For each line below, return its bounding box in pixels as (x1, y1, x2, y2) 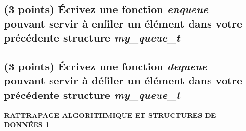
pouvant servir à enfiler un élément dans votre (4, 16, 243, 31)
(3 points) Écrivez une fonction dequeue (4, 58, 207, 73)
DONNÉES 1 (4, 119, 50, 130)
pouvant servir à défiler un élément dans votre (4, 73, 243, 88)
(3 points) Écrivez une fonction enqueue (4, 1, 209, 16)
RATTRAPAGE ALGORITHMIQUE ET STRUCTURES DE (4, 110, 216, 120)
